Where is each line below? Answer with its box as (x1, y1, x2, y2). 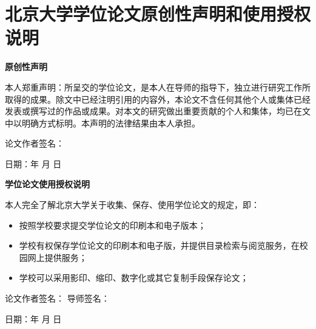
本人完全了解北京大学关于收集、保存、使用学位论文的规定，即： (5, 198, 260, 211)
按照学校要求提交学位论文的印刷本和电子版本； (19, 218, 206, 231)
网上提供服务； (27, 251, 87, 263)
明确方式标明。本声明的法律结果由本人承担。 (21, 116, 200, 129)
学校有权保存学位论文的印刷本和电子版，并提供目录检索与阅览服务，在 (19, 239, 300, 252)
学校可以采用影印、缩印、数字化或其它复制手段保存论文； (19, 271, 249, 284)
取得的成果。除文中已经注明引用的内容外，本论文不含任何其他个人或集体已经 (5, 92, 311, 105)
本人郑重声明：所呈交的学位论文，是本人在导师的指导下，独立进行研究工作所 (5, 80, 311, 93)
